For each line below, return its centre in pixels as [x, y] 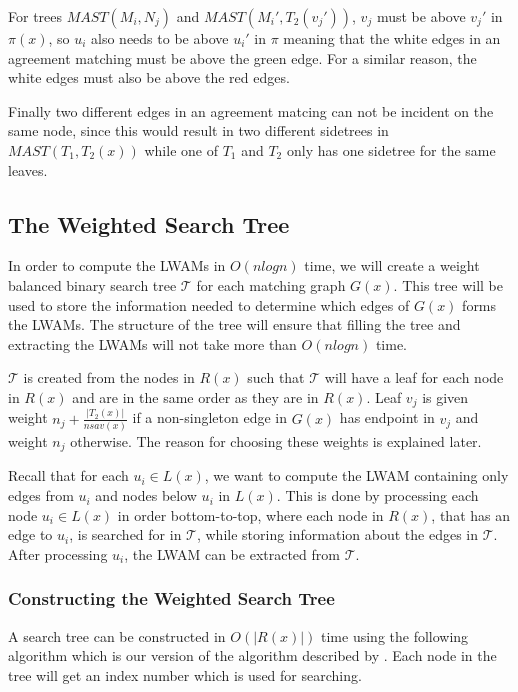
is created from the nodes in [109, 377]
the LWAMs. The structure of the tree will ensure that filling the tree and [234, 324]
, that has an [470, 514]
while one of [181, 149]
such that [276, 377]
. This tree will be [448, 284]
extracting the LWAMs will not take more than [152, 343]
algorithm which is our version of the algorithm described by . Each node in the [252, 655]
